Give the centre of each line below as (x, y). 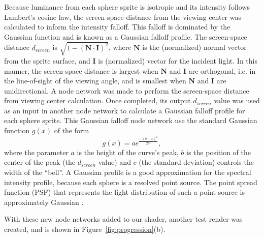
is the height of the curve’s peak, (128, 152)
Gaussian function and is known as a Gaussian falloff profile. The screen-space (126, 36)
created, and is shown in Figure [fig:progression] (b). (85, 229)
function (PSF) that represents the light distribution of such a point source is (124, 192)
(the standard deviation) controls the (196, 162)
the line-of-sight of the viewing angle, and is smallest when (95, 81)
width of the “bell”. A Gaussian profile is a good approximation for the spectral (128, 172)
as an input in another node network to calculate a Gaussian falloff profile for (125, 110)
